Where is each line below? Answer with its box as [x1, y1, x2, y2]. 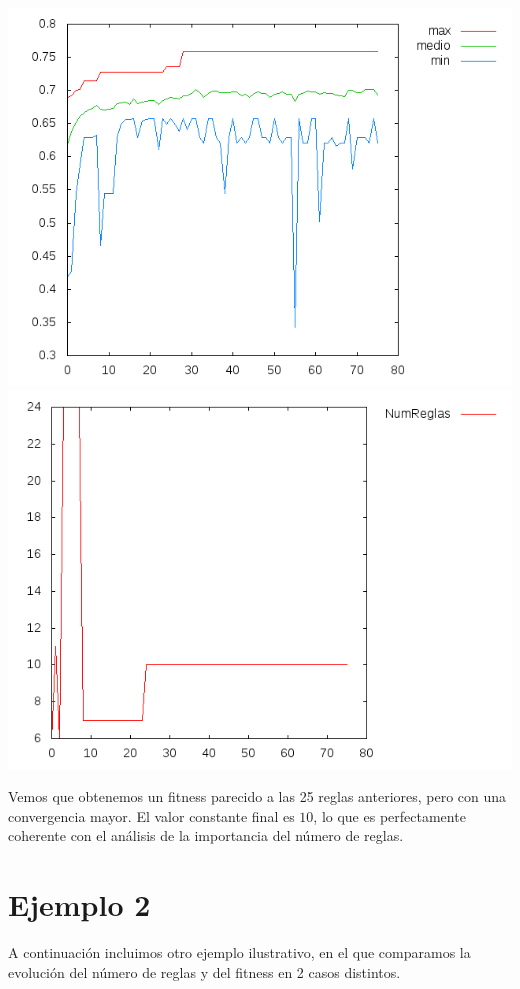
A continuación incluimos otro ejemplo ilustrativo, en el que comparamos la [8, 942, 471, 963]
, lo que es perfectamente [313, 805, 466, 826]
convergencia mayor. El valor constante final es [8, 805, 295, 826]
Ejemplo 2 [8, 884, 151, 925]
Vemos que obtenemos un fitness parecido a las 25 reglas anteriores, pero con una [8, 786, 507, 807]
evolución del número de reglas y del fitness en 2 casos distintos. [8, 961, 401, 982]
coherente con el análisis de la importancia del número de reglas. [8, 825, 404, 846]
